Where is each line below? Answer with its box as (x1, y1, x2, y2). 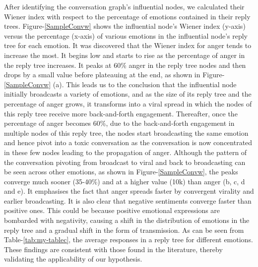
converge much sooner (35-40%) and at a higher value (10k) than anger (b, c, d (4, 176, 245, 186)
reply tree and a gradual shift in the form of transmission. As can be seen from (4, 224, 244, 235)
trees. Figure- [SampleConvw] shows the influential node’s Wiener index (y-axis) (4, 21, 246, 31)
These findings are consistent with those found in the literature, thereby (4, 244, 223, 254)
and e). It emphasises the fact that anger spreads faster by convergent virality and (4, 186, 254, 196)
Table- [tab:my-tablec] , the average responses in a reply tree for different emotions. (4, 234, 253, 245)
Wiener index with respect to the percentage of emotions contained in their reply (4, 11, 251, 21)
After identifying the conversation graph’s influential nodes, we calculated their (4, 1, 245, 11)
